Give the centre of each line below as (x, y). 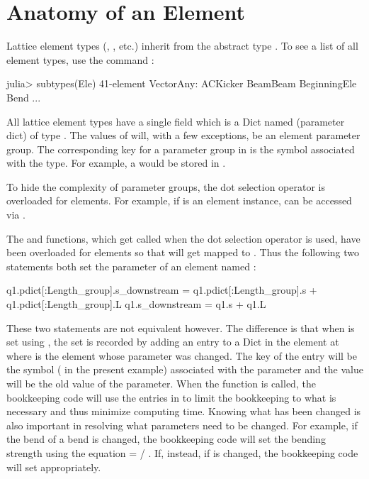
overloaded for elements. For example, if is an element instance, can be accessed (179, 200)
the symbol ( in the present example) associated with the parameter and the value (185, 369)
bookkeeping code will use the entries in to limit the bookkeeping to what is (171, 397)
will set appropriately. (54, 467)
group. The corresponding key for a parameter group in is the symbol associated (181, 149)
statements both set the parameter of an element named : (131, 266)
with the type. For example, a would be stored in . (116, 163)
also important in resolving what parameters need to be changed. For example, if (182, 425)
